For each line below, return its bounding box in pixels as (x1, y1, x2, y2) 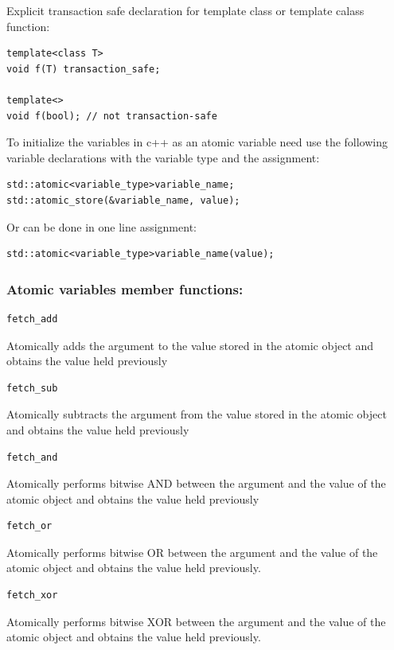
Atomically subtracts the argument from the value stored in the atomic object (6, 406, 387, 422)
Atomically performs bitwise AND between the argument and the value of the (6, 475, 386, 492)
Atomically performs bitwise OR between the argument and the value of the (6, 543, 378, 560)
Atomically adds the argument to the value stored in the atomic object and (6, 337, 374, 353)
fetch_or (6, 520, 53, 532)
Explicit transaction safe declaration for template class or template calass (6, 2, 365, 18)
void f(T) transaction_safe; (6, 63, 161, 75)
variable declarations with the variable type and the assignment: (6, 149, 320, 165)
